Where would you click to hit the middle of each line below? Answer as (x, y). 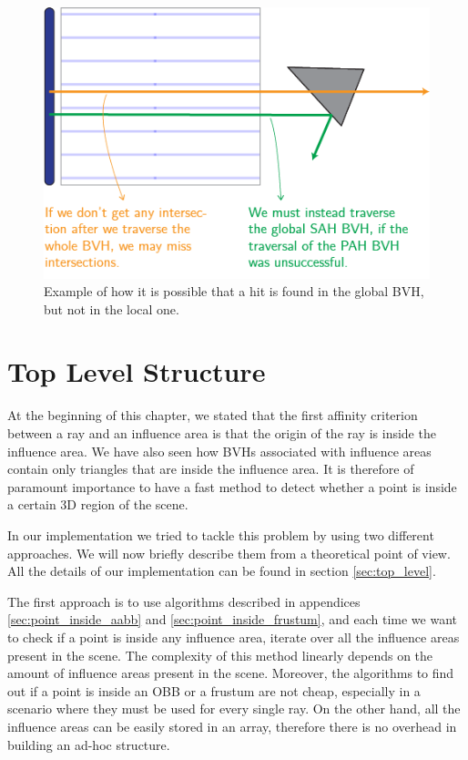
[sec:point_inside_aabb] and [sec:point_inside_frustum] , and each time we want (232, 619)
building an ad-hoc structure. (89, 744)
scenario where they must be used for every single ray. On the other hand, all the (234, 709)
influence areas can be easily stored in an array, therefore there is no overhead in (232, 726)
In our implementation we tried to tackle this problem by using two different (221, 534)
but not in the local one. (112, 308)
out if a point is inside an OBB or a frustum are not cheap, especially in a (214, 690)
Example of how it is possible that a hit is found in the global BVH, (234, 291)
